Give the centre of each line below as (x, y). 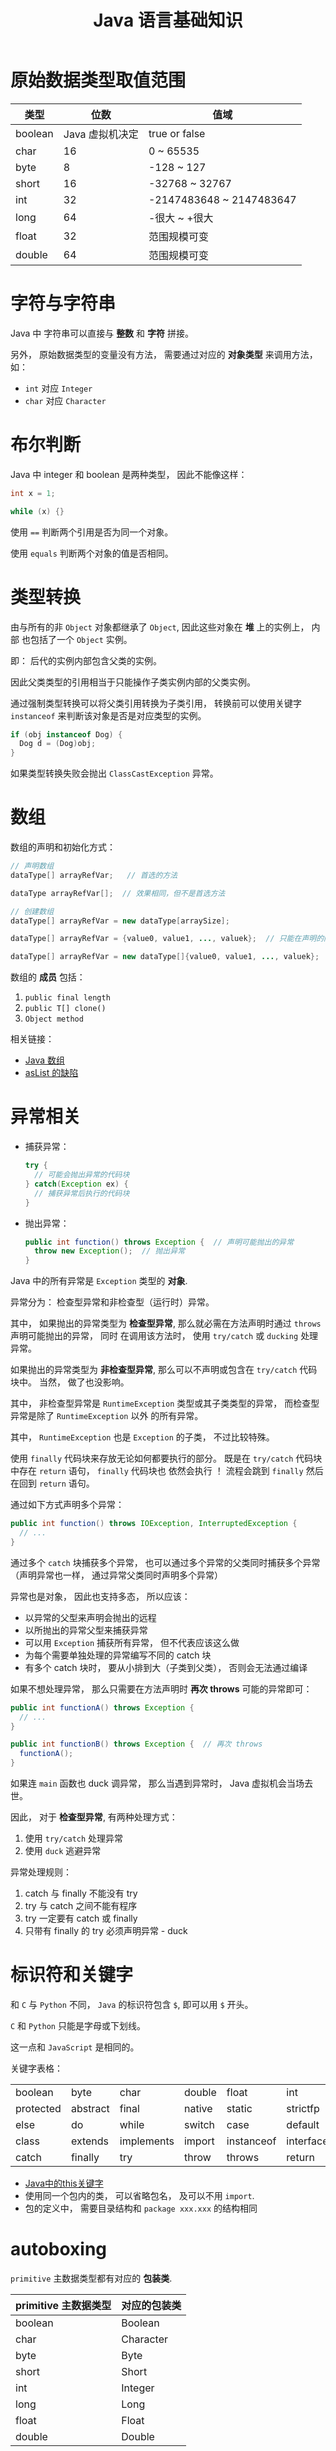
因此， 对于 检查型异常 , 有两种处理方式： (94, 1817)
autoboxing (59, 2249)
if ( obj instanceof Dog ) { (66, 734)
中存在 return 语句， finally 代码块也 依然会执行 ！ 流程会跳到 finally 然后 (167, 1471)
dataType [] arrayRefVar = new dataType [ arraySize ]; (120, 921)
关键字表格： (36, 2068)
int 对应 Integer (58, 388)
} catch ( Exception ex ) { (76, 1184)
